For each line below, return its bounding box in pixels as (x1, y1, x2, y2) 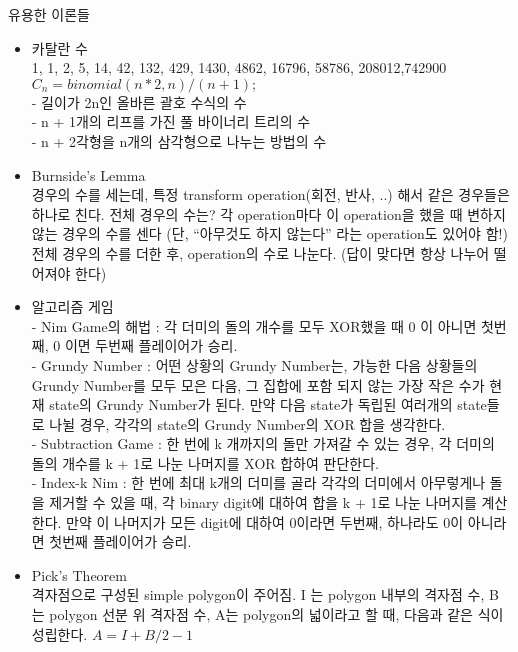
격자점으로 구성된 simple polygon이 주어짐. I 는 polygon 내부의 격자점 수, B (31, 584, 499, 605)
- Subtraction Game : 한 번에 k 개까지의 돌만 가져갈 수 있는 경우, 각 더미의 (31, 433, 495, 454)
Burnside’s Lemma (31, 164, 146, 185)
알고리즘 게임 (31, 296, 114, 317)
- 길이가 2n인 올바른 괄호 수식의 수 (31, 91, 247, 112)
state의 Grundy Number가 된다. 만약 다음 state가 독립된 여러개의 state (49, 394, 487, 415)
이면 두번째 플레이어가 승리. (64, 335, 238, 356)
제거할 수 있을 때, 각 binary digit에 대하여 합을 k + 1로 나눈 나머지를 (49, 492, 477, 513)
